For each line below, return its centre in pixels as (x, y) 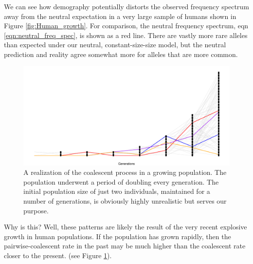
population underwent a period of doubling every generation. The (121, 181)
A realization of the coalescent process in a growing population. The (125, 172)
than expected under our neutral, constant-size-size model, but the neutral (115, 45)
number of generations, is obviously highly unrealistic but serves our (125, 201)
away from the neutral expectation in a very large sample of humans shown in (120, 16)
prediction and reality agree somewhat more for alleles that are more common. (121, 54)
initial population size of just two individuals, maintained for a (117, 191)
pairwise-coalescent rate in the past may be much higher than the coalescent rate (125, 246)
